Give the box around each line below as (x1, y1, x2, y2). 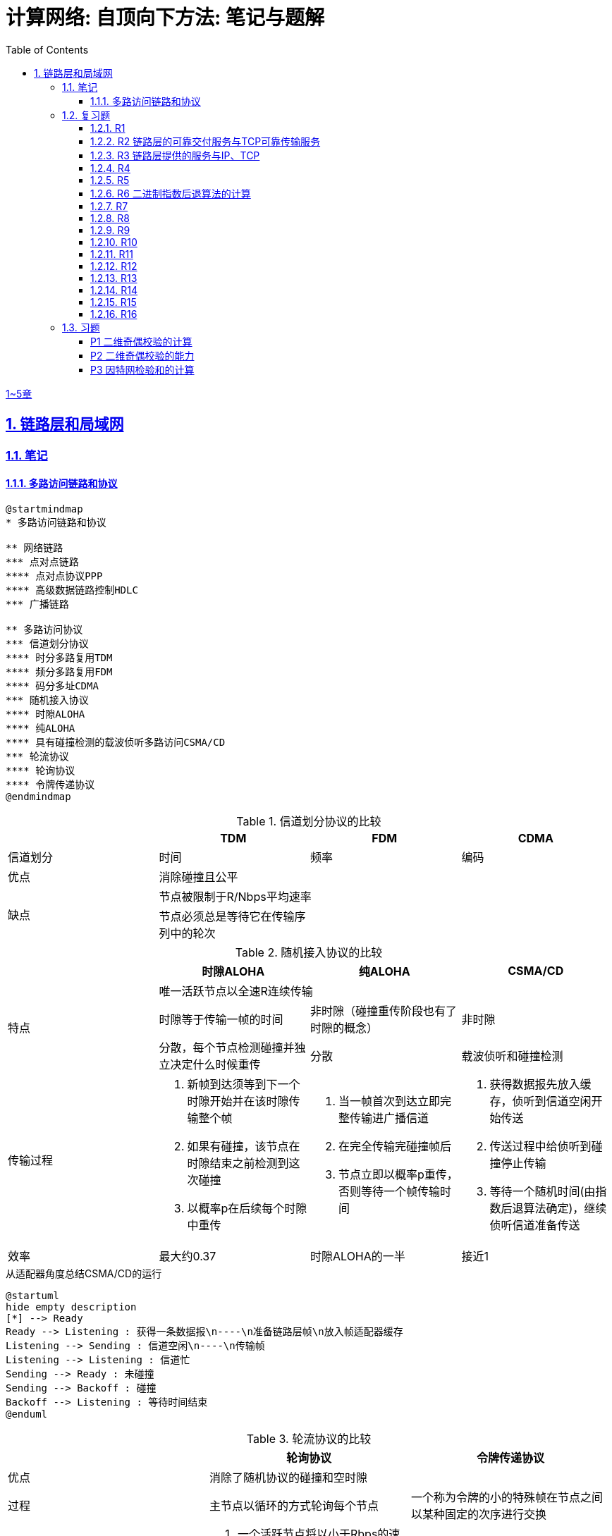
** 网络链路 (6, 541, 63, 553)
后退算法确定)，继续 (501, 1200, 607, 1215)
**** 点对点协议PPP (6, 570, 103, 582)
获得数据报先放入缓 (489, 1076, 592, 1091)
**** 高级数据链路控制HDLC (6, 584, 138, 596)
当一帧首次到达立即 (338, 1093, 441, 1108)
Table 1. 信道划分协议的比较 (236, 813, 381, 828)
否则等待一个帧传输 (338, 1184, 441, 1198)
